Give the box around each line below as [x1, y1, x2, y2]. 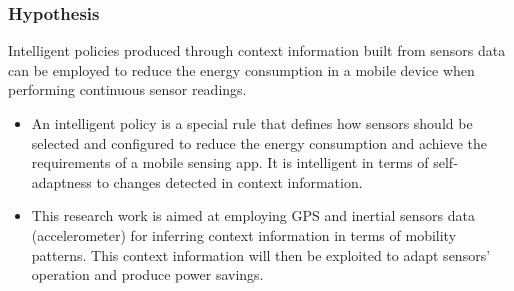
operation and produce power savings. [31, 264, 264, 285]
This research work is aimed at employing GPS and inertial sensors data [31, 205, 475, 226]
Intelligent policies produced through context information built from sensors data [8, 40, 506, 61]
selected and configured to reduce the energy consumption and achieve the [31, 132, 488, 153]
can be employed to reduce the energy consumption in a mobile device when [8, 59, 475, 80]
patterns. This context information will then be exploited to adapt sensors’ [31, 244, 491, 265]
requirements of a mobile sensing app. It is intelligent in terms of [31, 152, 429, 173]
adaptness [31, 171, 92, 192]
